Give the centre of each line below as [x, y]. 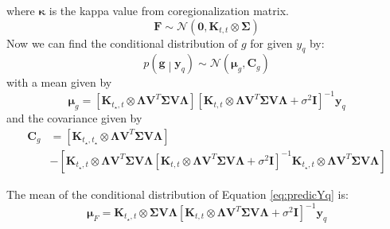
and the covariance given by [74, 118]
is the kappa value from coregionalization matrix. [169, 10]
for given [271, 43]
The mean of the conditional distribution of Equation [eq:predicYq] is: [177, 194]
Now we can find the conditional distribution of [122, 43]
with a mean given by [59, 82]
